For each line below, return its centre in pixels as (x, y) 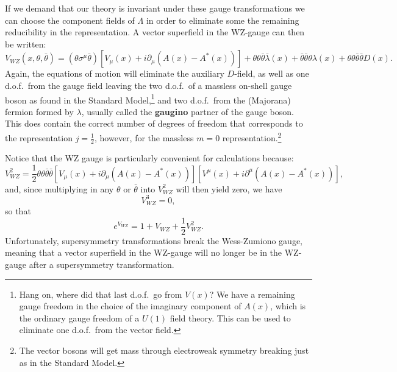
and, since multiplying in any (59, 188)
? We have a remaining (252, 294)
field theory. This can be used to (230, 318)
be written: (26, 44)
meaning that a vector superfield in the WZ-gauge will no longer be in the (144, 252)
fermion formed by (39, 111)
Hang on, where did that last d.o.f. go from (101, 294)
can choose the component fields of (70, 20)
